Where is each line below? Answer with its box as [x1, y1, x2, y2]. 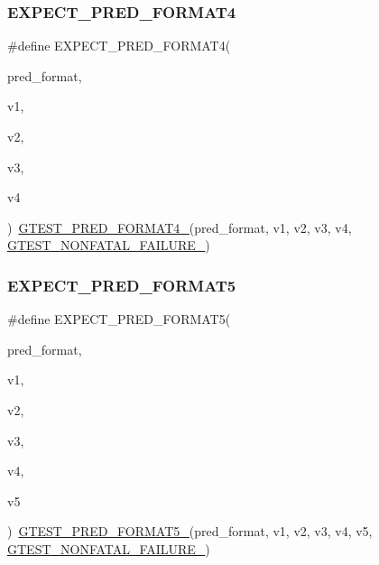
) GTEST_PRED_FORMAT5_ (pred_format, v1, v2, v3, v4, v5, [7, 522, 373, 541]
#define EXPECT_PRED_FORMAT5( [7, 310, 231, 329]
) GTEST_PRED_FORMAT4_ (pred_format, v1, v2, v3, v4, [7, 218, 352, 236]
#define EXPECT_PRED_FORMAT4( [7, 36, 231, 55]
